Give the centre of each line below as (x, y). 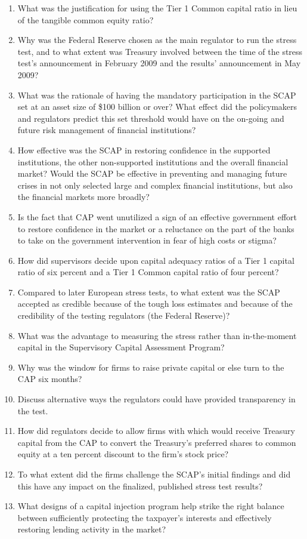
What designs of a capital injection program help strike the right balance (151, 506)
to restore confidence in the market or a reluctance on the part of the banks (156, 228)
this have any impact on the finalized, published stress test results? (140, 486)
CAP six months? (50, 379)
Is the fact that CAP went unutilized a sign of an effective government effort (157, 216)
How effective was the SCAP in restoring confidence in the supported (144, 150)
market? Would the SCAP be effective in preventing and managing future (152, 173)
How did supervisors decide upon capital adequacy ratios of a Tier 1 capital (156, 260)
